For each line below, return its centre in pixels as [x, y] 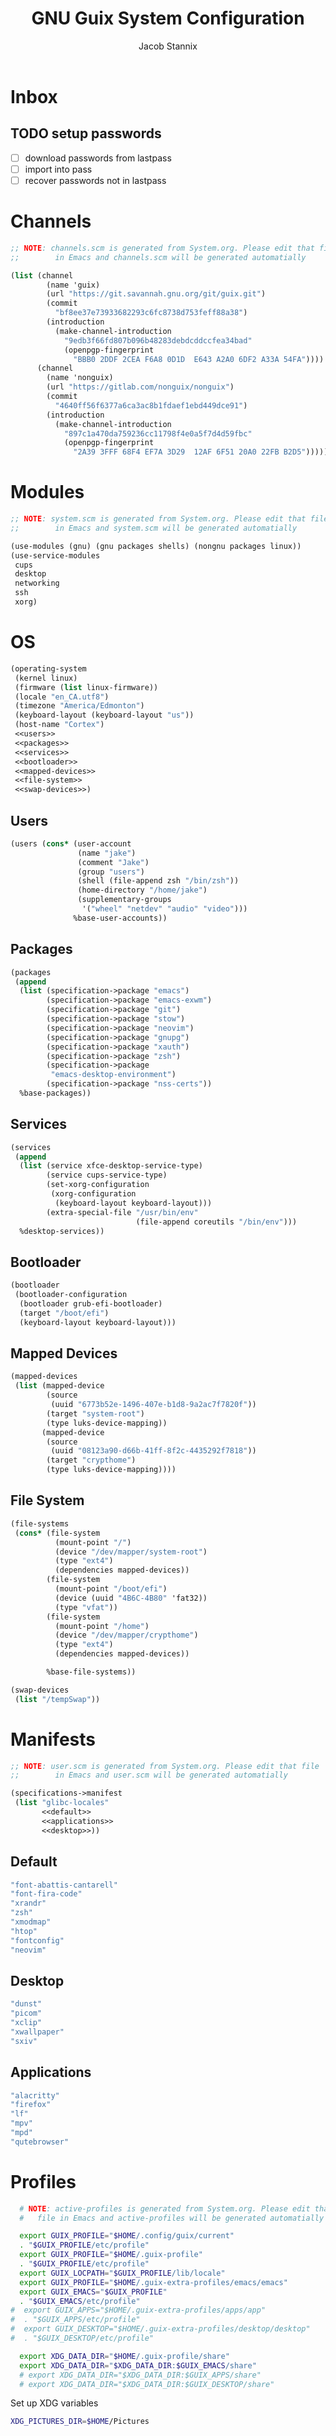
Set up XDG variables [54, 2403]
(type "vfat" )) [86, 1607]
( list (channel [42, 275]
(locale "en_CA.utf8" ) [62, 697]
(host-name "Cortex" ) [59, 725]
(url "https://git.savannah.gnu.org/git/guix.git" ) [156, 294]
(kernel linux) [46, 678]
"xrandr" [28, 1903]
